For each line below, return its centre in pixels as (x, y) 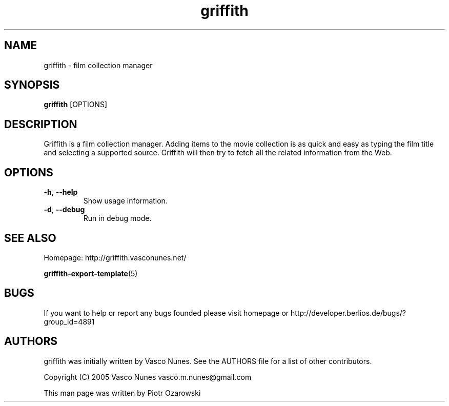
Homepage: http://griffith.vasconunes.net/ (115, 257)
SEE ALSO (30, 238)
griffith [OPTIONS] (75, 105)
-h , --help (61, 192)
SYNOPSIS (32, 85)
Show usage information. (125, 201)
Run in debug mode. (117, 218)
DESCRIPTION (41, 124)
